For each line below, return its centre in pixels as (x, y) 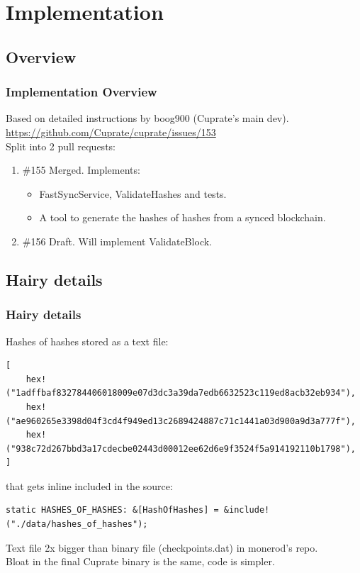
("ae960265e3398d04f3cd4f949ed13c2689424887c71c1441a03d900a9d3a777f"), (181, 421)
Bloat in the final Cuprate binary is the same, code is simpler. (140, 561)
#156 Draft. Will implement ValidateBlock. (117, 241)
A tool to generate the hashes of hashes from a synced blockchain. (182, 217)
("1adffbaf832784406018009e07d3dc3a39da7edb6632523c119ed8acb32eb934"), (181, 393)
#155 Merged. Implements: (81, 170)
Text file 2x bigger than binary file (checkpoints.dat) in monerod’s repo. (162, 547)
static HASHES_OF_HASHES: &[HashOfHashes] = (112, 510)
